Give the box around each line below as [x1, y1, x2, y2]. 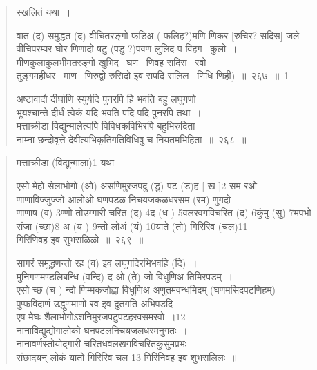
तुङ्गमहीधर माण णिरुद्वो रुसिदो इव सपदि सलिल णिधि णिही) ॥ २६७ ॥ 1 [16, 68, 289, 83]
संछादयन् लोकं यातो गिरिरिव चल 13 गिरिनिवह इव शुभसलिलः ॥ [16, 350, 237, 364]
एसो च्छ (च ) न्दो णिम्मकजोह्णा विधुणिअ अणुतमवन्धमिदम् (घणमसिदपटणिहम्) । [16, 282, 287, 297]
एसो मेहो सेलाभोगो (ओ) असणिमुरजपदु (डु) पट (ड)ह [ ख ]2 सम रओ [16, 178, 258, 192]
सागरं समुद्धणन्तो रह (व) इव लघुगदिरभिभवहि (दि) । [16, 255, 198, 269]
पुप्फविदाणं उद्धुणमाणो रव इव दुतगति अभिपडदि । [16, 296, 184, 310]
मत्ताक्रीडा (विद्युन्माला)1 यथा [16, 155, 115, 169]
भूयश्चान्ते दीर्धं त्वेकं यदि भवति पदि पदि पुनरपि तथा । [16, 105, 202, 119]
